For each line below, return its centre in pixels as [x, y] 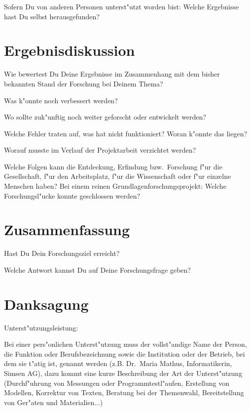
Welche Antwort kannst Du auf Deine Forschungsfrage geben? [97, 269]
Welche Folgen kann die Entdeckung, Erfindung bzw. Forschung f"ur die [113, 166]
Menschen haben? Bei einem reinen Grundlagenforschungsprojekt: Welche [115, 186]
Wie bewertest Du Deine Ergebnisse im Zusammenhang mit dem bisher [112, 74]
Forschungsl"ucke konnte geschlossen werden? [72, 195]
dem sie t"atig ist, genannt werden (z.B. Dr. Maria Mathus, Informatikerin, [118, 363]
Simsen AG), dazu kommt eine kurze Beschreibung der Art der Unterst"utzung [123, 373]
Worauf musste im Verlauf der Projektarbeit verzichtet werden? [100, 150]
